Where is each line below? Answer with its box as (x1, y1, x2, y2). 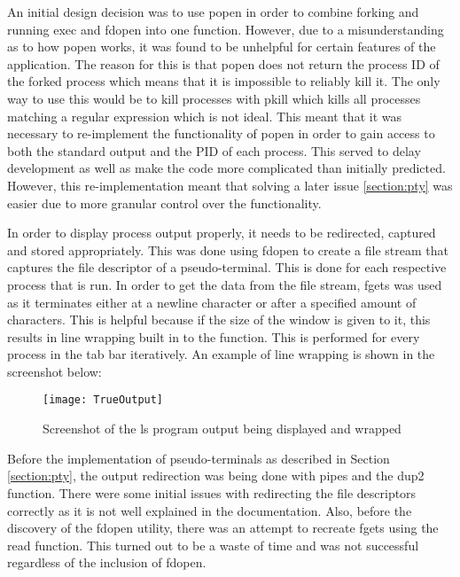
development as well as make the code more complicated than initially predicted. (7, 159, 446, 177)
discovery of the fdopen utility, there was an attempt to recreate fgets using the (7, 519, 439, 537)
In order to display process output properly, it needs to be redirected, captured (7, 223, 436, 242)
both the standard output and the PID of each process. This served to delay (7, 141, 421, 160)
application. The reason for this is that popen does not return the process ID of (7, 54, 440, 73)
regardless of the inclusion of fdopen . (7, 553, 207, 572)
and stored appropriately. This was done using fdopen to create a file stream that (7, 240, 448, 259)
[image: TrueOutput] (43, 394, 164, 407)
